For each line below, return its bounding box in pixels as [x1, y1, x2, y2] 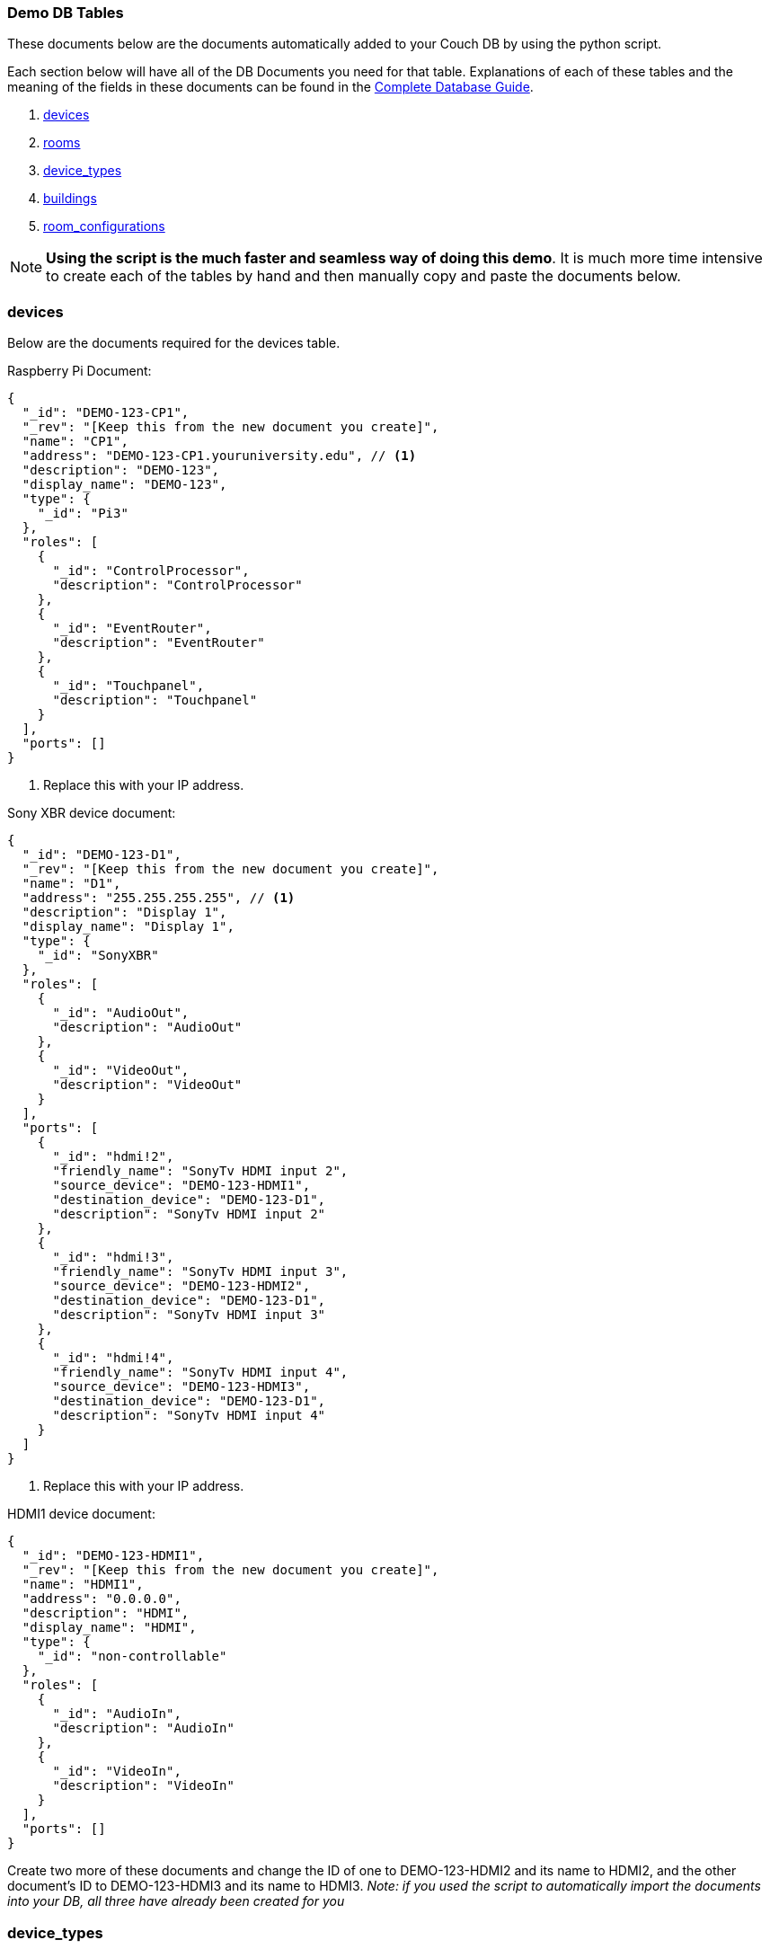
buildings [43, 190, 97, 207]
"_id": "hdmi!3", [52, 1250, 174, 1265]
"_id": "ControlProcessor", [52, 563, 250, 579]
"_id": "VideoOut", [52, 1063, 190, 1078]
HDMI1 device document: [7, 1506, 155, 1522]
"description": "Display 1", [22, 905, 227, 920]
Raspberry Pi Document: [7, 363, 152, 379]
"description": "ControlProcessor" [52, 578, 303, 593]
